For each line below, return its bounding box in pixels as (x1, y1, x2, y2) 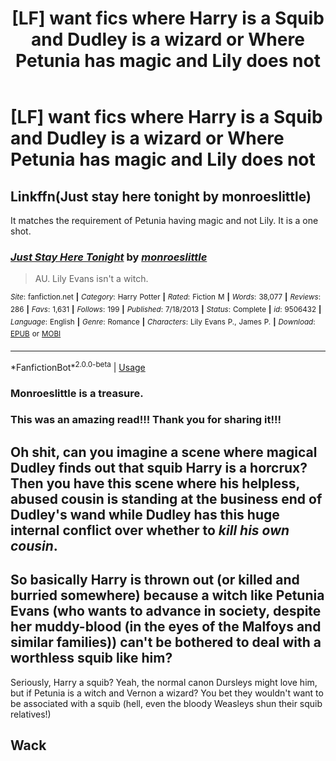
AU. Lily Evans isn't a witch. (34, 273, 149, 285)
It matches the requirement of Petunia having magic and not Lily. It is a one (10, 215, 319, 226)
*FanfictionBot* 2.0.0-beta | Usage (10, 359, 146, 373)
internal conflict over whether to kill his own (10, 522, 290, 539)
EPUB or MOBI (10, 329, 62, 339)
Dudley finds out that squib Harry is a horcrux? (10, 459, 308, 476)
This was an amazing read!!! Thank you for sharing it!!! (10, 413, 282, 427)
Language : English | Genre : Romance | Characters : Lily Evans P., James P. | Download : (10, 317, 316, 327)
